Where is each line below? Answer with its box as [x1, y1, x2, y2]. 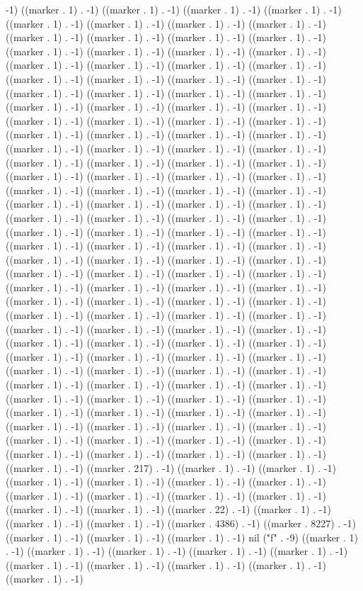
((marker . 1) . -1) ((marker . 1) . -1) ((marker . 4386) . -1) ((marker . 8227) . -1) [6, 515, 356, 530]
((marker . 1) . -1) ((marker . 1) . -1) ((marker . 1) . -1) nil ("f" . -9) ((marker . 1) [6, 529, 359, 544]
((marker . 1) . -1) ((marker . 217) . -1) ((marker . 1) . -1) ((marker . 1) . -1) [6, 460, 336, 475]
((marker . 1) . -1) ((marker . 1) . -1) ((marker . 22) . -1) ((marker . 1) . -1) [6, 502, 331, 517]
